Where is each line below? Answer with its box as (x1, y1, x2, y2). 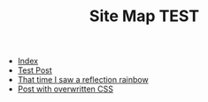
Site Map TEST (89, 6, 200, 26)
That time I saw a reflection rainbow (17, 75, 149, 85)
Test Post (17, 65, 53, 76)
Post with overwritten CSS (17, 84, 113, 94)
